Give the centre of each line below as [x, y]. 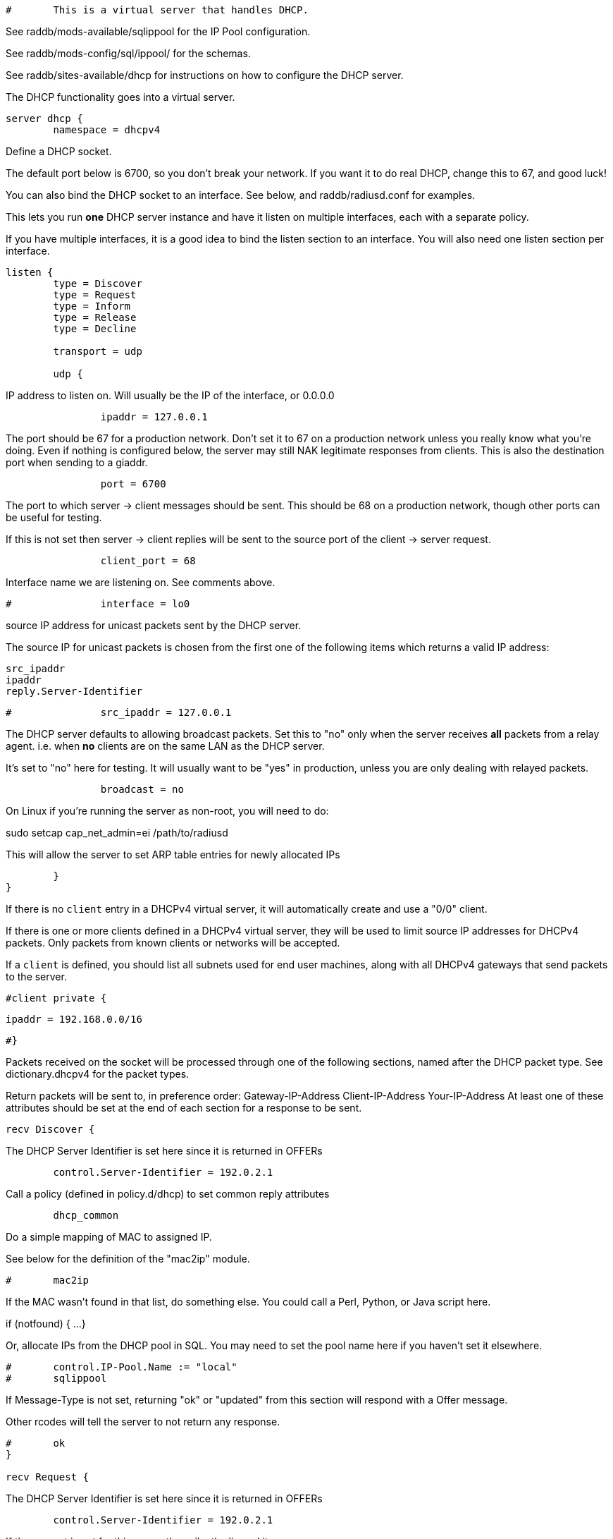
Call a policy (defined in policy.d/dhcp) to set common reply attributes [168, 1194]
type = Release [95, 317]
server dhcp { [44, 118]
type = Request [95, 295]
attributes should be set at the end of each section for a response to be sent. [184, 1108]
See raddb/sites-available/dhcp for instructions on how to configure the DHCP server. [205, 75]
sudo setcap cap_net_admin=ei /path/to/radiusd [117, 833]
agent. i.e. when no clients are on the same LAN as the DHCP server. [165, 746]
